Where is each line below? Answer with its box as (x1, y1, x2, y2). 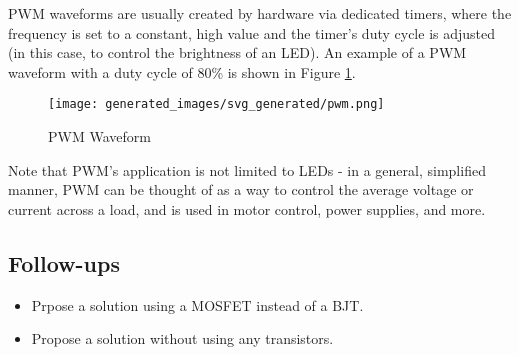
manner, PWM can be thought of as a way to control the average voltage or (8, 179, 474, 200)
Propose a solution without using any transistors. (31, 328, 334, 349)
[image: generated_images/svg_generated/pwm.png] (48, 97, 385, 112)
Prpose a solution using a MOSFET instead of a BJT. (31, 294, 364, 315)
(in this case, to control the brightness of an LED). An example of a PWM (8, 42, 467, 63)
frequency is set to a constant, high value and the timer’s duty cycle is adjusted (8, 22, 496, 43)
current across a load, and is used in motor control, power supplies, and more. (8, 198, 486, 219)
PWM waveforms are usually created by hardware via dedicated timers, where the (8, 3, 512, 23)
